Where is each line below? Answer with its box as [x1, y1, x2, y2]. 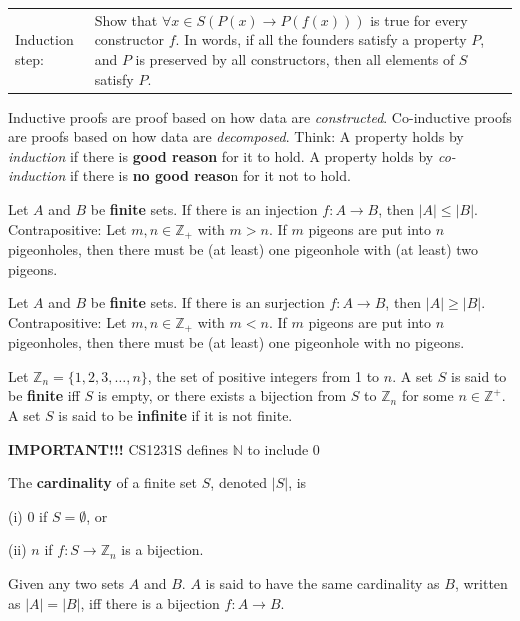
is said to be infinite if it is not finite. [58, 405, 293, 426]
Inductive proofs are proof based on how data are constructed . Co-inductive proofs [8, 106, 512, 127]
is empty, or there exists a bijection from [97, 385, 347, 406]
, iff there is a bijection [80, 592, 220, 613]
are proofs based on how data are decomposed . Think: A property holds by [8, 126, 464, 147]
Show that [94, 9, 158, 30]
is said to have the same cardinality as [205, 573, 440, 594]
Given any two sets [8, 573, 125, 594]
